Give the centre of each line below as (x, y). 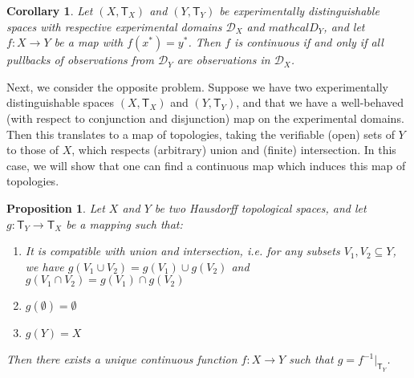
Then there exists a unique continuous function (122, 359)
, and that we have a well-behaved (320, 102)
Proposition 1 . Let (56, 207)
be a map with (89, 42)
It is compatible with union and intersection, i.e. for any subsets (183, 251)
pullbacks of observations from (80, 60)
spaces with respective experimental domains (114, 26)
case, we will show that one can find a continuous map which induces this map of (206, 165)
